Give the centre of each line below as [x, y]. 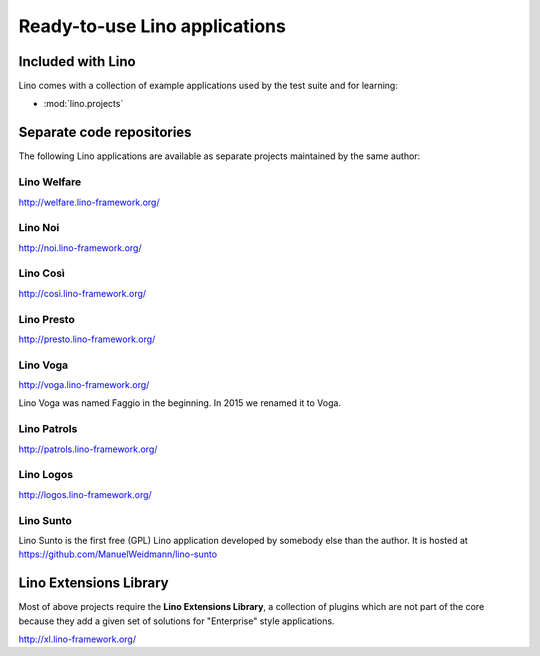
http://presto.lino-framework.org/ [87, 339]
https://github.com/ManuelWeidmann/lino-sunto [118, 554]
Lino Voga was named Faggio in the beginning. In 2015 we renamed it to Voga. [180, 403]
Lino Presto [46, 319]
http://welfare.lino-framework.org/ [89, 202]
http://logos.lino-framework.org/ [85, 494]
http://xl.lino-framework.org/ [77, 639]
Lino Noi [39, 228]
